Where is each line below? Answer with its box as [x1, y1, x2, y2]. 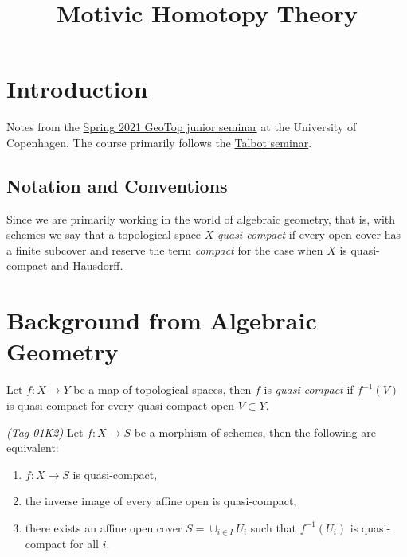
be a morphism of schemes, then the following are [134, 423, 376, 440]
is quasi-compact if [264, 381, 354, 398]
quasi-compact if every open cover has [217, 226, 401, 243]
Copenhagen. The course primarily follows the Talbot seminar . [6, 134, 312, 150]
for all [69, 535, 100, 551]
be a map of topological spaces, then [73, 381, 252, 398]
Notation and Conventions [6, 173, 228, 197]
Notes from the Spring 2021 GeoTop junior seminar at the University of [6, 119, 357, 135]
